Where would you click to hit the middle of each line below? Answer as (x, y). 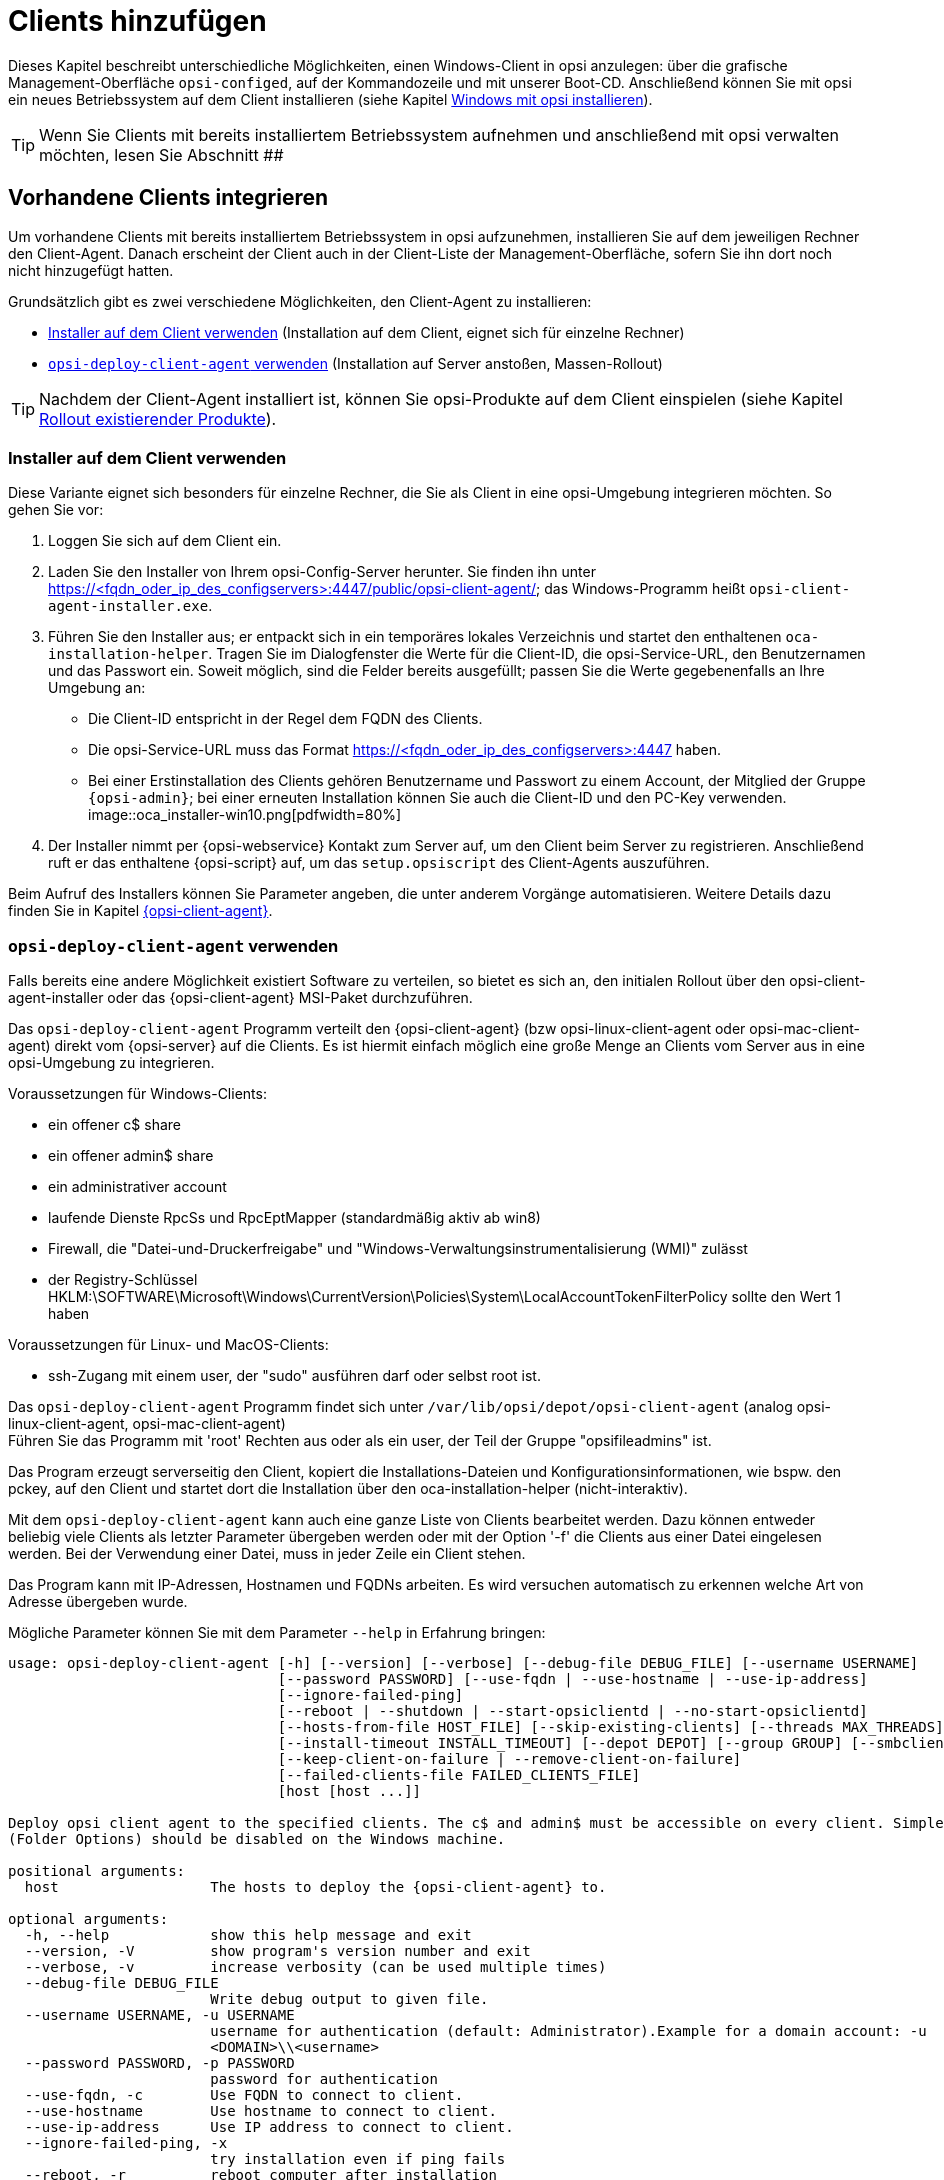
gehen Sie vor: (56, 510)
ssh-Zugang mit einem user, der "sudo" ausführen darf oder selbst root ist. (294, 1376)
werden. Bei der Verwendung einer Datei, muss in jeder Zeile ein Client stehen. (267, 1554)
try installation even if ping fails (358, 2159)
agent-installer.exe (128, 606)
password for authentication (324, 2079)
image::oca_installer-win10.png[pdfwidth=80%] (245, 815)
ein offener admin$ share (131, 1156)
